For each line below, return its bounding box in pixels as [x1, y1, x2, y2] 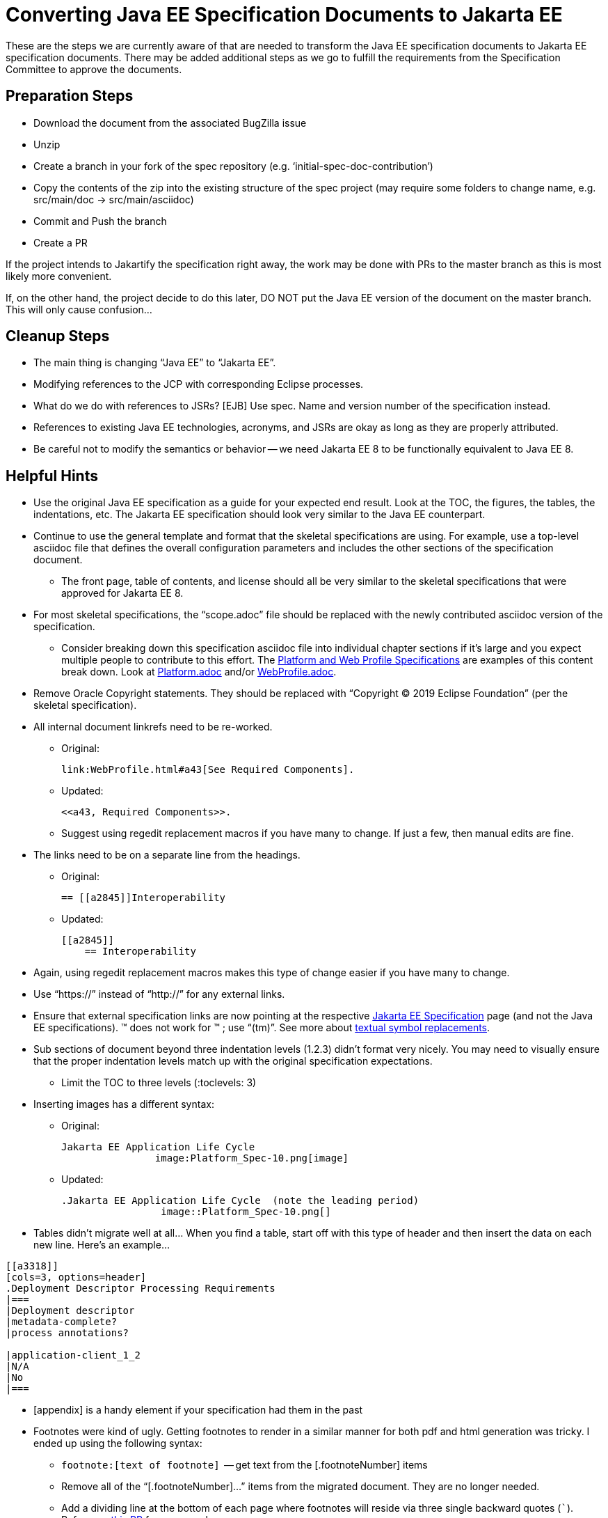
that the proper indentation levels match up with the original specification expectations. [33, 1055, 433, 1067]
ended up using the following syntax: [33, 1437, 202, 1450]
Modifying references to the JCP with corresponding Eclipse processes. [33, 378, 364, 391]
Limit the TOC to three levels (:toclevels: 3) [61, 1077, 257, 1089]
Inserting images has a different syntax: [33, 1098, 214, 1111]
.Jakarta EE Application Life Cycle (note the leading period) [61, 1195, 419, 1207]
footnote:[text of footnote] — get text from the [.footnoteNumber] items [61, 1459, 428, 1471]
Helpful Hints [6, 467, 98, 485]
